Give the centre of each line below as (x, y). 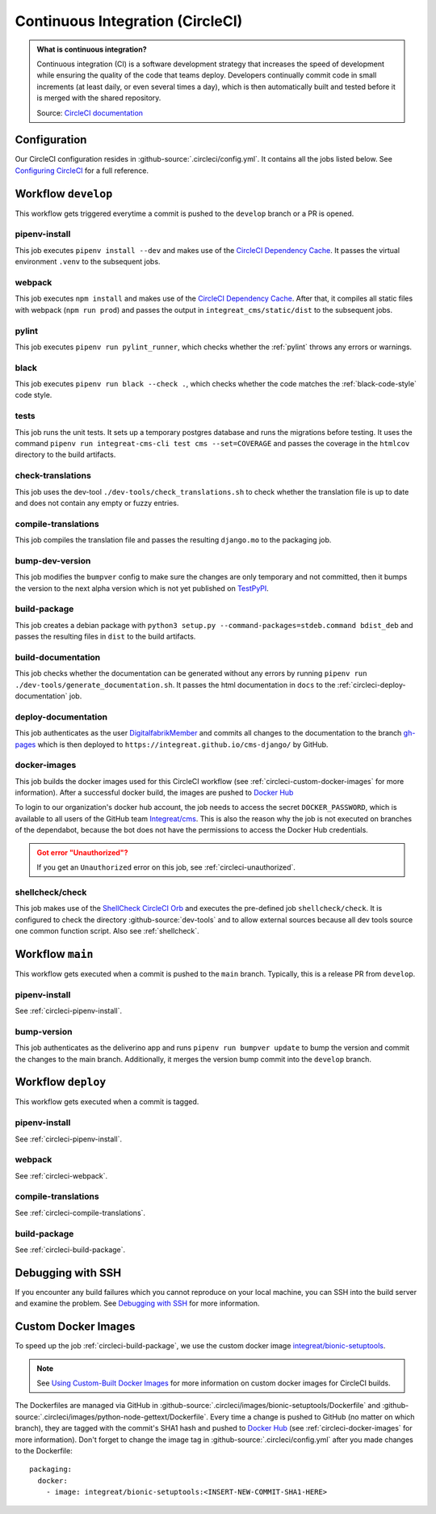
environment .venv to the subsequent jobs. (88, 262)
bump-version (44, 1031)
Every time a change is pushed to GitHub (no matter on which (312, 1417)
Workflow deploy (61, 1082)
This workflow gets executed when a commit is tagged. (107, 1102)
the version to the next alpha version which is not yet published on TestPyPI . (142, 588)
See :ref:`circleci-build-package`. (70, 1250)
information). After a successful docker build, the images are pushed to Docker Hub (154, 793)
